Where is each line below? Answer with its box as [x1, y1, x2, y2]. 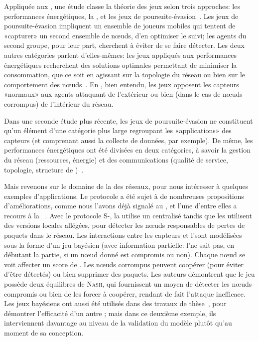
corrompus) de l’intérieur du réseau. [4, 98, 114, 109]
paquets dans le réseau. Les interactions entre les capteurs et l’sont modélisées [4, 230, 242, 240]
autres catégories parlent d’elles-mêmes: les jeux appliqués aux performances [4, 49, 237, 60]
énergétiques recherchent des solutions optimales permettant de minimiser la [4, 59, 237, 70]
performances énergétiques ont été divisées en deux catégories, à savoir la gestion [4, 145, 251, 155]
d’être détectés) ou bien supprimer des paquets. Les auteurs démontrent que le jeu [4, 269, 255, 279]
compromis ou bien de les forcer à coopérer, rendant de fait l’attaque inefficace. [4, 288, 246, 299]
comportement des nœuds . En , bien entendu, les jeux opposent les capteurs [4, 79, 239, 89]
